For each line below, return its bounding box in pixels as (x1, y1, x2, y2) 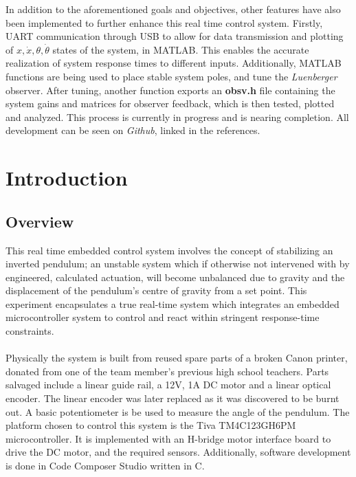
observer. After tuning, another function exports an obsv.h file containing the (5, 82, 335, 97)
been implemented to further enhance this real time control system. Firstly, (5, 15, 323, 30)
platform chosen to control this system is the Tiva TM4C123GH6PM (5, 418, 296, 432)
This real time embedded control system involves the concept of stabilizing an (5, 243, 333, 257)
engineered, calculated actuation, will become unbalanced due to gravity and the (5, 269, 345, 284)
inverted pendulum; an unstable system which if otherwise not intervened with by (5, 256, 350, 271)
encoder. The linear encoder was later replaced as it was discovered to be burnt (5, 391, 340, 406)
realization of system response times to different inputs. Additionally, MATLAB (5, 56, 342, 70)
